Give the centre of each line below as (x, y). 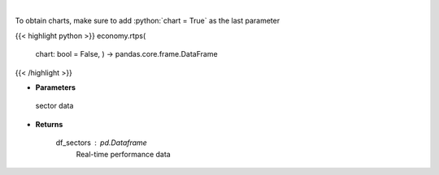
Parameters (56, 87)
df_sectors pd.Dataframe (102, 143)
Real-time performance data (123, 154)
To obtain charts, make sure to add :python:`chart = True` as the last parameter (148, 21)
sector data (54, 106)
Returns (49, 124)
